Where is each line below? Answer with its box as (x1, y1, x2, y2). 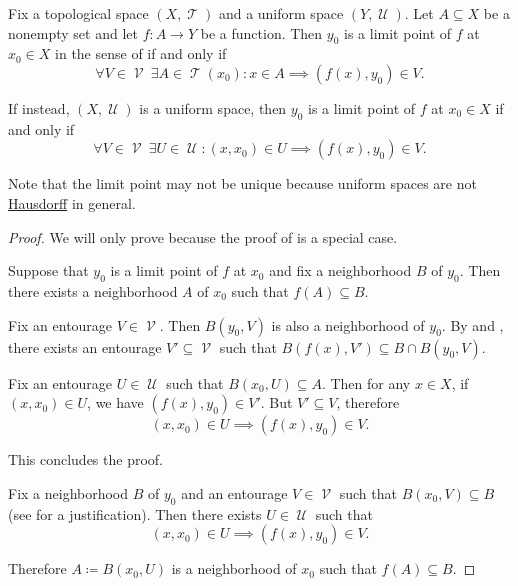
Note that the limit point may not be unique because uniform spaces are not (8, 173, 477, 194)
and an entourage (181, 482, 288, 503)
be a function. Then (200, 22, 323, 43)
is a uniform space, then (139, 97, 287, 118)
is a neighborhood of (171, 558, 297, 579)
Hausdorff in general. (8, 192, 136, 213)
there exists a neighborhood (8, 280, 178, 301)
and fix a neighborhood (269, 260, 412, 281)
